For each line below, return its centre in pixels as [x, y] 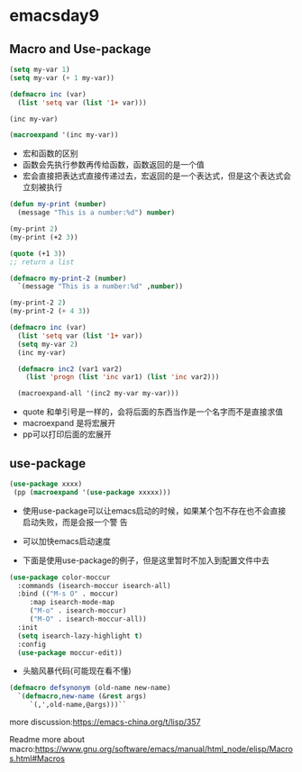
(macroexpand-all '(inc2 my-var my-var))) [98, 394]
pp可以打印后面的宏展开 [67, 434]
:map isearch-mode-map [72, 603]
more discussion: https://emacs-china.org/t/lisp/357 [105, 722]
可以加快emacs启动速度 [66, 540]
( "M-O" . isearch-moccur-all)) [88, 619]
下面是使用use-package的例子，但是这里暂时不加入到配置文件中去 [146, 560]
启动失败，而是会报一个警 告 [75, 522]
